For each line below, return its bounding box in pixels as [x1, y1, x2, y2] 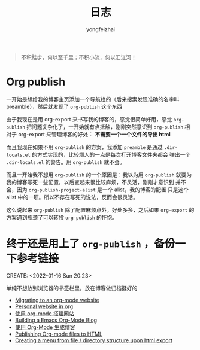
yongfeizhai [86, 25, 116, 33]
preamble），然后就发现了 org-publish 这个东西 [6, 103, 123, 110]
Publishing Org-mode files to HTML [14, 330, 103, 337]
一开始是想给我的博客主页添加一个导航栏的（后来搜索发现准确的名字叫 [6, 95, 180, 102]
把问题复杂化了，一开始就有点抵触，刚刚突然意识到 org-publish [26, 123, 184, 130]
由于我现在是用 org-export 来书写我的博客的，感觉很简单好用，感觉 [6, 115, 172, 123]
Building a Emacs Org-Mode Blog [14, 316, 98, 324]
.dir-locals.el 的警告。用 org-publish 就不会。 [6, 158, 125, 165]
